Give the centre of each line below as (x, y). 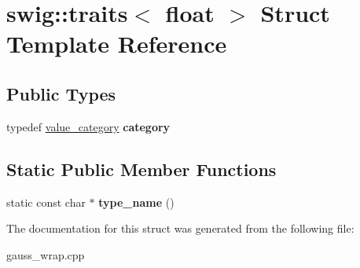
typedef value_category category (88, 126)
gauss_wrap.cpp (46, 254)
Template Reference (117, 44)
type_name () (136, 202)
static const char (46, 202)
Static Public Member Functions (141, 169)
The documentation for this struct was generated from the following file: (180, 228)
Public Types (61, 93)
